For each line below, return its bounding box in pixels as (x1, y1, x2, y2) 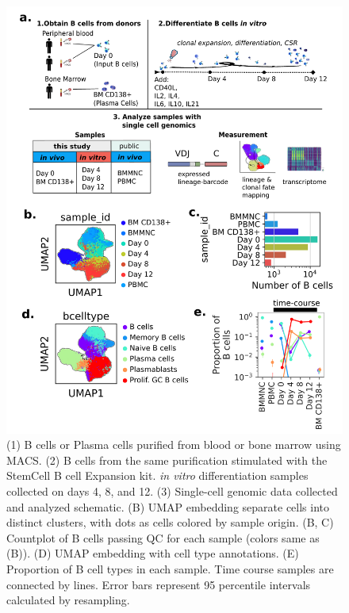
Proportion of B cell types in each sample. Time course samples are (6, 561, 334, 577)
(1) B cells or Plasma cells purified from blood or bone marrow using (6, 436, 341, 453)
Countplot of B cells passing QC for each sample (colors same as (6, 529, 320, 546)
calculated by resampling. (6, 592, 130, 608)
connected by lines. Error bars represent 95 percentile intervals (6, 576, 311, 592)
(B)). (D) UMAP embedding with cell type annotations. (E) (6, 545, 299, 561)
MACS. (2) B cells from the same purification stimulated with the (6, 451, 328, 468)
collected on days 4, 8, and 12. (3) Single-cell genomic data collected (6, 483, 338, 500)
